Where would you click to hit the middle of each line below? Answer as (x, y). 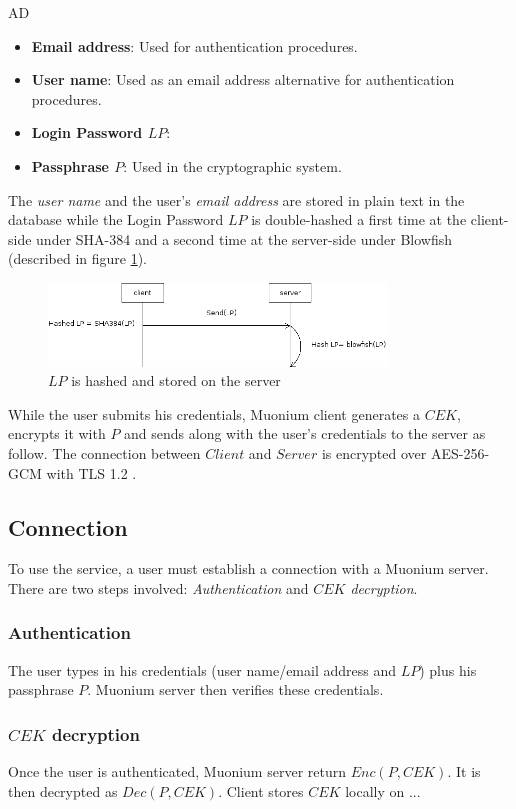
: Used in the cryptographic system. (232, 165)
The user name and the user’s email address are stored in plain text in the (236, 199)
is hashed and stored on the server (176, 380)
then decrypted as (63, 790)
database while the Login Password (116, 219)
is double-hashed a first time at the (359, 219)
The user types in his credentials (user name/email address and (202, 669)
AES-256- (460, 452)
